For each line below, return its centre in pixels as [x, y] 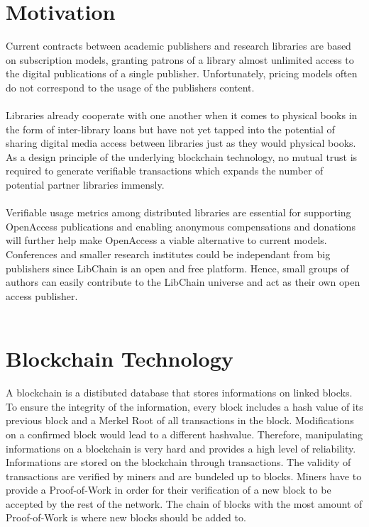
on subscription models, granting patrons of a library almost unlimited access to [180, 59]
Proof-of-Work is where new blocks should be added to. [126, 517]
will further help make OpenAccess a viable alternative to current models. [166, 240]
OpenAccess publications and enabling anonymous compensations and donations [181, 226]
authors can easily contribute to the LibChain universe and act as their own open [183, 282]
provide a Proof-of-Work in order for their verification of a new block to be [169, 490]
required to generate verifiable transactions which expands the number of [165, 171]
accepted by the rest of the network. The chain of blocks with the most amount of [184, 503]
